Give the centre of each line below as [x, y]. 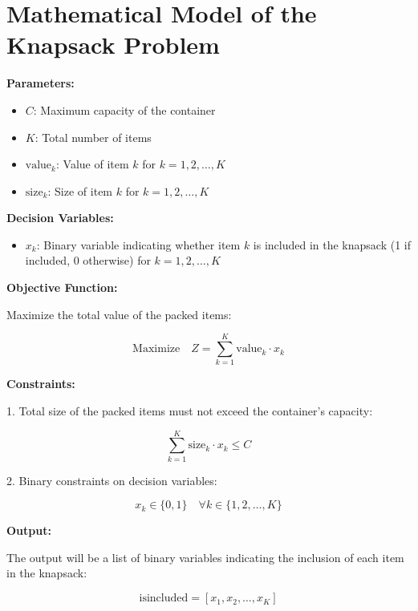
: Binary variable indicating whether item [138, 244]
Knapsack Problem [113, 45]
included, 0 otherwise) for [88, 260]
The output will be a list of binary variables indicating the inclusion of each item [205, 557]
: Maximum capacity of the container [124, 109]
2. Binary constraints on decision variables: [112, 480]
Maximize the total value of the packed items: [119, 314]
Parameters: [41, 83]
